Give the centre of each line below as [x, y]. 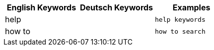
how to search [180, 31]
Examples [191, 7]
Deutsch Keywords [117, 7]
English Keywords [41, 7]
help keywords [180, 19]
